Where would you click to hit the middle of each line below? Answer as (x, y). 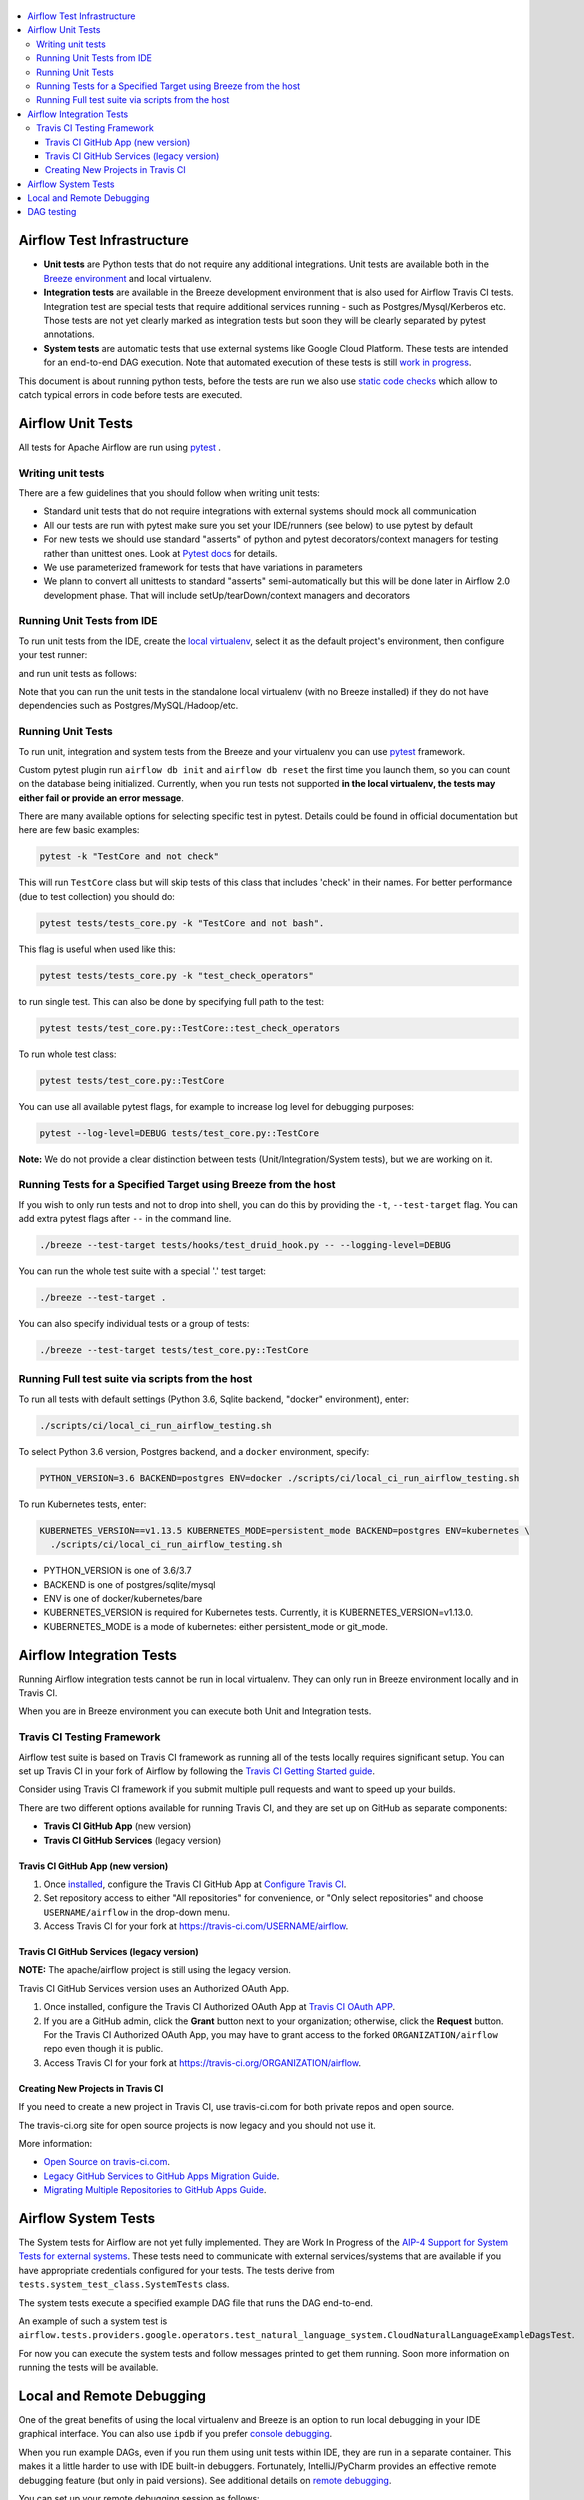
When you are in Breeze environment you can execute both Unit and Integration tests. (195, 1711)
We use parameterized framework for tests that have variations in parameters (203, 567)
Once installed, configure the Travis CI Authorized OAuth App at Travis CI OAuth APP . (219, 2007)
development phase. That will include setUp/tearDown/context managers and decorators (226, 595)
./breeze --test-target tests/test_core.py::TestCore (174, 1350)
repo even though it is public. (103, 2049)
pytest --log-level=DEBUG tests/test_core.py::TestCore (179, 1133)
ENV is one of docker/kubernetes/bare (123, 1598)
